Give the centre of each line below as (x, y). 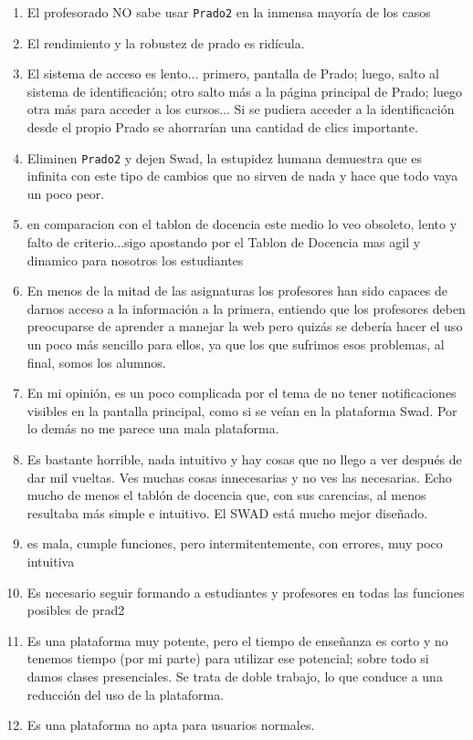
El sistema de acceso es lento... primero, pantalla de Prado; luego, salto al (233, 73)
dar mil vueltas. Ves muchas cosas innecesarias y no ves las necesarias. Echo (239, 477)
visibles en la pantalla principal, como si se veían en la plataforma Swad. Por (242, 410)
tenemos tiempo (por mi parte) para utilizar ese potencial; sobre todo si (228, 658)
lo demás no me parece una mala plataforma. (153, 428)
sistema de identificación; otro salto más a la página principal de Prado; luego (245, 91)
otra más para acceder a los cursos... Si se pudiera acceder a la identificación (241, 109)
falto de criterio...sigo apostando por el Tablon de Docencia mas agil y (224, 242)
